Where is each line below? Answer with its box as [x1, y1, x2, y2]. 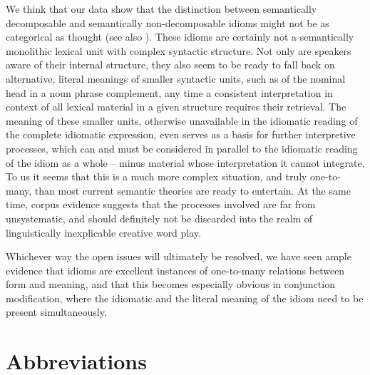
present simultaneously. [6, 304, 107, 319]
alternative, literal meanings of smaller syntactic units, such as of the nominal [6, 71, 346, 86]
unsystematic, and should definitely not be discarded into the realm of [6, 210, 313, 225]
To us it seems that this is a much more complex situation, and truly [6, 169, 307, 184]
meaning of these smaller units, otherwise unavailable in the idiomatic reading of [6, 113, 358, 128]
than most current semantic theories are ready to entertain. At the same [34, 183, 351, 197]
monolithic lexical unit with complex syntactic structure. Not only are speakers [6, 43, 351, 58]
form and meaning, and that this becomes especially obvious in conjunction [6, 277, 335, 292]
